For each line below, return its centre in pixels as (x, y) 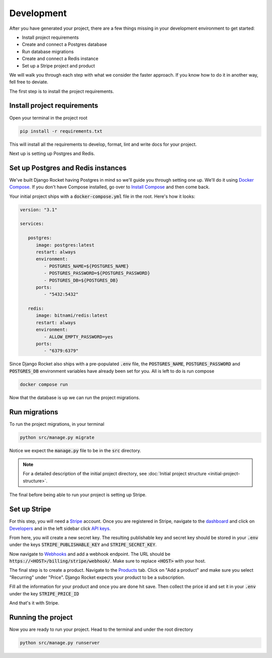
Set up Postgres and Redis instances (68, 168)
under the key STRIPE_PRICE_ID (44, 593)
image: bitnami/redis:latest (72, 316)
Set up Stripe (30, 509)
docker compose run (44, 384)
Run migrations (34, 412)
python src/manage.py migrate (57, 437)
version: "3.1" (39, 210)
